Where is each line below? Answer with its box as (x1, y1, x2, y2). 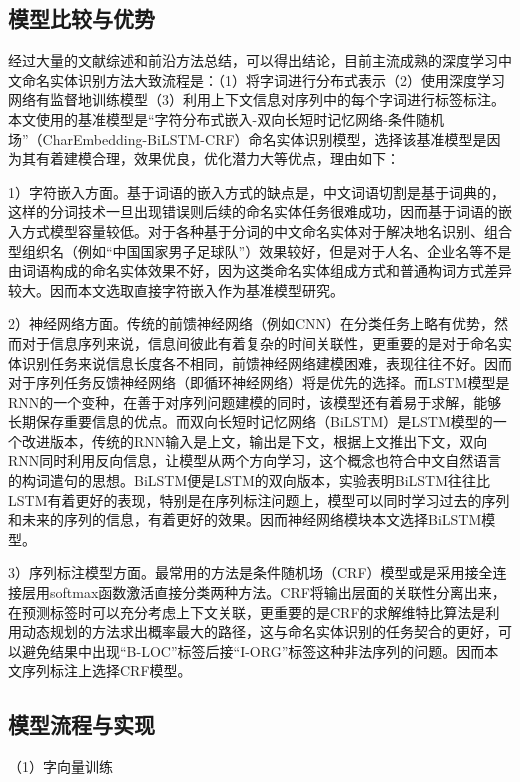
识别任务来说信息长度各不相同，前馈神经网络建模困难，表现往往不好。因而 (21, 352, 512, 373)
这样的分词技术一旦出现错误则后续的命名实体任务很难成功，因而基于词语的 (8, 201, 498, 222)
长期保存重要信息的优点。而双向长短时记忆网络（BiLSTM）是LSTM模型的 (8, 411, 493, 432)
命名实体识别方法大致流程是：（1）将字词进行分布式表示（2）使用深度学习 (21, 69, 505, 90)
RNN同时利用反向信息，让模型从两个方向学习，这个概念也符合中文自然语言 (8, 450, 502, 471)
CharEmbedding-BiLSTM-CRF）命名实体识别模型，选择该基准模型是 (42, 128, 487, 149)
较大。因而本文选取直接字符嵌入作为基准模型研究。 (8, 279, 344, 300)
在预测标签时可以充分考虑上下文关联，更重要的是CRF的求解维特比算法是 (8, 601, 486, 622)
